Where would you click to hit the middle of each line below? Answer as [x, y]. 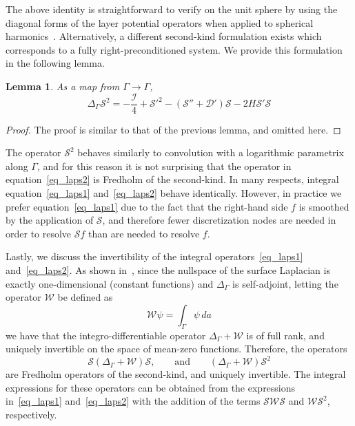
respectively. [31, 415]
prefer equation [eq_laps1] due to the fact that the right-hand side [147, 206]
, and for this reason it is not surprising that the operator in [164, 166]
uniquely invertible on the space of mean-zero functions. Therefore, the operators [176, 349]
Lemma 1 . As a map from [63, 86]
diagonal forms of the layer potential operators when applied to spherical [160, 22]
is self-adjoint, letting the [285, 283]
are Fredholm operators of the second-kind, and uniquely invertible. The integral [176, 374]
